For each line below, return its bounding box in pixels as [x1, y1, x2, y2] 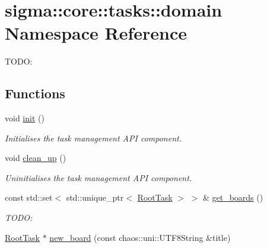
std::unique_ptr [66, 191, 124, 204]
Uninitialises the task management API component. [5, 171, 192, 183]
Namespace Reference [5, 21, 187, 45]
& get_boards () [202, 191, 263, 204]
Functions [5, 84, 65, 102]
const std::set [5, 191, 53, 204]
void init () [5, 112, 44, 124]
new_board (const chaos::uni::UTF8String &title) [49, 231, 231, 243]
